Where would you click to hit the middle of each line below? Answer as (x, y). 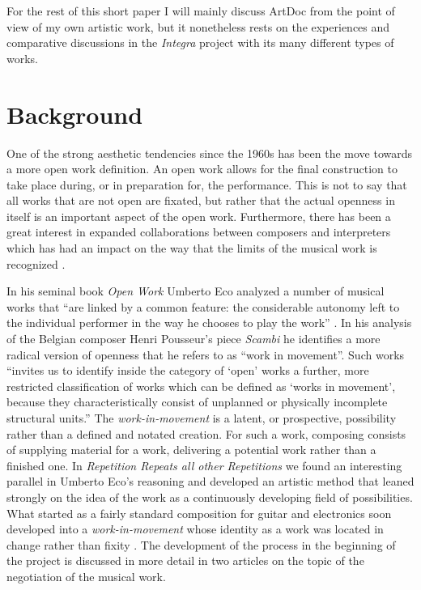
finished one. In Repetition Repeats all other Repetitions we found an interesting (204, 465)
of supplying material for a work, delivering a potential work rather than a (191, 450)
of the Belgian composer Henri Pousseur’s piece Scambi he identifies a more (193, 339)
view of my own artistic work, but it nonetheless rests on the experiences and (198, 26)
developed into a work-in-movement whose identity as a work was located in (195, 529)
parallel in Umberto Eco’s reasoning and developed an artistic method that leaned (210, 481)
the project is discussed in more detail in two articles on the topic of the (185, 560)
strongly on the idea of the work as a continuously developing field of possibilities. (210, 497)
